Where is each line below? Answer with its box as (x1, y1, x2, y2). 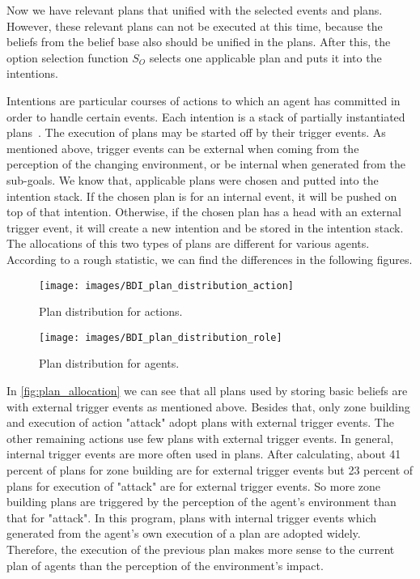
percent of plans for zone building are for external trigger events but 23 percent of (6, 461, 414, 478)
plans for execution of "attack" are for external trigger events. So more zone (6, 477, 380, 494)
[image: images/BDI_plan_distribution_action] (39, 279, 294, 292)
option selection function (6, 49, 129, 66)
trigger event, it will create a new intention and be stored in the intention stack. (6, 219, 404, 236)
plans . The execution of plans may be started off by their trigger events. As (6, 124, 386, 141)
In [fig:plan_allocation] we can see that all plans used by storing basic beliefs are (6, 382, 408, 398)
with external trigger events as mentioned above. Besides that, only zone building (6, 398, 410, 415)
